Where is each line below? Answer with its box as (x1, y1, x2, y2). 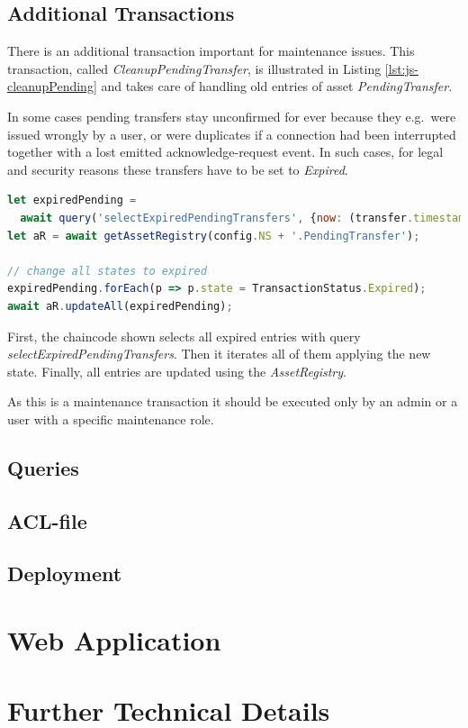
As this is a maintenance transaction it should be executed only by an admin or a (7, 392, 458, 411)
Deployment (7, 560, 122, 587)
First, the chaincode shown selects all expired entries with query (7, 326, 361, 345)
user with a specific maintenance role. (7, 409, 214, 428)
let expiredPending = (7, 194, 137, 207)
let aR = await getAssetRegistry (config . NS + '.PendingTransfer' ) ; (7, 229, 420, 242)
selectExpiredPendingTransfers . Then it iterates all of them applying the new (7, 344, 431, 363)
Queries (7, 453, 79, 481)
